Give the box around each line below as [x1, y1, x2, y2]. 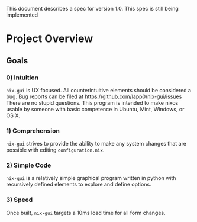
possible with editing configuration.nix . [6, 146, 105, 153]
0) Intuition [6, 73, 39, 82]
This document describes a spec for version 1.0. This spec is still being [6, 5, 179, 12]
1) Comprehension [6, 127, 60, 135]
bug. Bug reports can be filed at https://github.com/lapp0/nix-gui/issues [6, 93, 182, 100]
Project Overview [6, 32, 93, 46]
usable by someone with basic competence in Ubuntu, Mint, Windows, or [6, 105, 185, 112]
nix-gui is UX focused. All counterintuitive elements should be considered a [6, 86, 191, 94]
